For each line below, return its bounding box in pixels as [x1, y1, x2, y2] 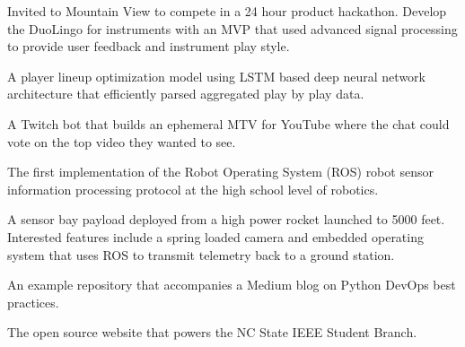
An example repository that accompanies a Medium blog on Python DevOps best [7, 275, 456, 294]
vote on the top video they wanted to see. [7, 132, 236, 151]
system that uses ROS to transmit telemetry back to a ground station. [7, 245, 395, 264]
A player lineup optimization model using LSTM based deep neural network [7, 66, 426, 85]
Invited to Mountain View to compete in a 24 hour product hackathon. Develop [7, 2, 447, 20]
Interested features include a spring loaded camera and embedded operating [7, 227, 424, 246]
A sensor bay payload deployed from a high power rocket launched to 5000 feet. [7, 210, 445, 229]
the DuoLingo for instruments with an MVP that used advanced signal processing [7, 19, 458, 38]
